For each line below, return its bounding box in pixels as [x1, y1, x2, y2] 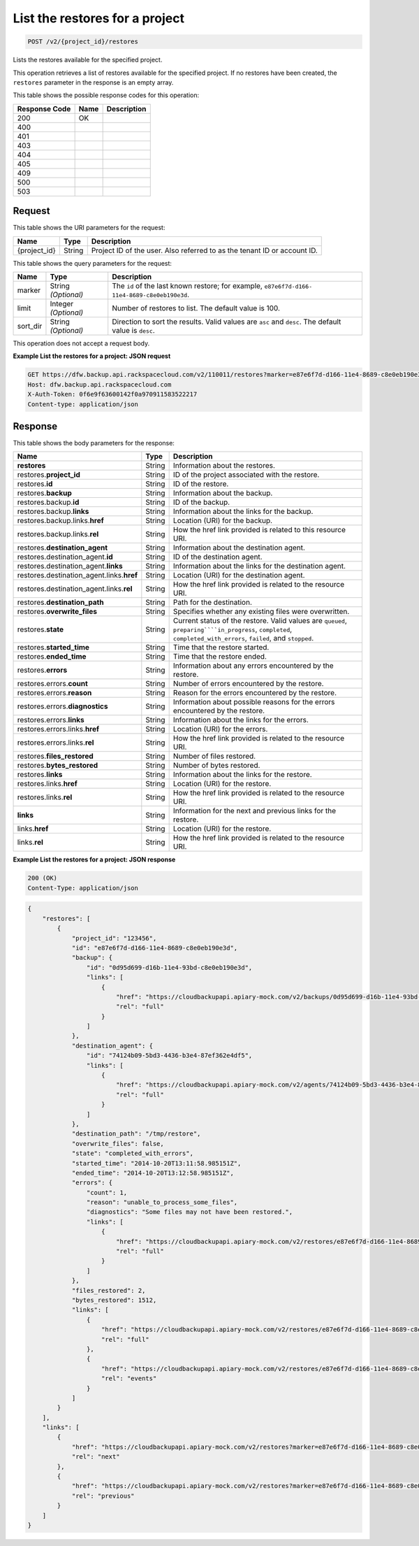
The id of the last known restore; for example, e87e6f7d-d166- [112, 280, 313, 290]
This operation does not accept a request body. [13, 339, 150, 348]
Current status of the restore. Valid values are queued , [172, 616, 347, 626]
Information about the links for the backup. [172, 507, 314, 517]
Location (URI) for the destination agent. [172, 571, 305, 580]
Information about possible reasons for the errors [172, 697, 335, 707]
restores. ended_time [17, 652, 87, 661]
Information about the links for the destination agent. [172, 561, 346, 571]
